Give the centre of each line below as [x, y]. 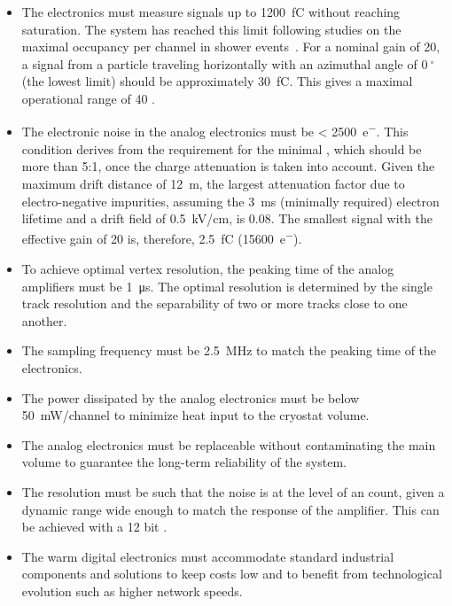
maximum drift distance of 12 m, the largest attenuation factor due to [213, 183]
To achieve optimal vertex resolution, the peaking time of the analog [208, 269]
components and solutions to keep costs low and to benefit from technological [232, 574]
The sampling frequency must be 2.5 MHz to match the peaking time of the [229, 350]
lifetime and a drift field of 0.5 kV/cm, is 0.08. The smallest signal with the [227, 218]
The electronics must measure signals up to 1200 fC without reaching [211, 12]
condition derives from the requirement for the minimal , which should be [222, 148]
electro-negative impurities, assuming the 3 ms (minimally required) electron [230, 201]
